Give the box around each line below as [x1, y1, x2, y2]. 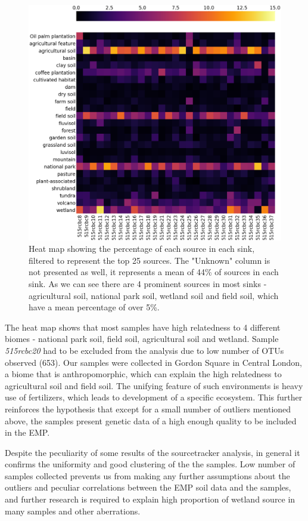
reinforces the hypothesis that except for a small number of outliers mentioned [5, 402, 291, 415]
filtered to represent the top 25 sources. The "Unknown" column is [29, 254, 270, 266]
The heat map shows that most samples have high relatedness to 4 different [5, 320, 281, 333]
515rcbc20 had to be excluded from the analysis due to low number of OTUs [5, 344, 284, 356]
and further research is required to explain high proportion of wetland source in [5, 493, 295, 505]
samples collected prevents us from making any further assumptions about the [5, 469, 290, 482]
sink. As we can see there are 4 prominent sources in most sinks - [29, 277, 267, 289]
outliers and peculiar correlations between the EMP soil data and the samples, [5, 481, 291, 494]
